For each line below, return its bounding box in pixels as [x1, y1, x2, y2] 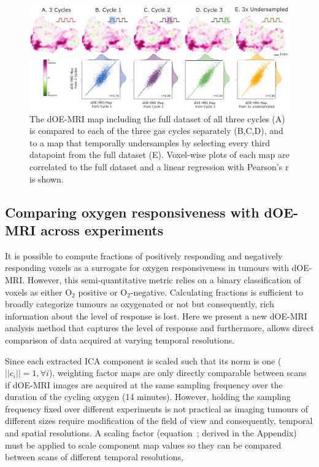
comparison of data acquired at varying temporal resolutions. [5, 333, 235, 346]
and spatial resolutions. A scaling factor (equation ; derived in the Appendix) [5, 426, 297, 439]
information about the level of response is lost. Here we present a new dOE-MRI [5, 309, 307, 322]
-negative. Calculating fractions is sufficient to [130, 285, 303, 298]
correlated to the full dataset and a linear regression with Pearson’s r [29, 160, 289, 173]
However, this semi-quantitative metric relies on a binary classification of [27, 273, 301, 286]
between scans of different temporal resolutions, [5, 450, 183, 463]
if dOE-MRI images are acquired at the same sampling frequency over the [5, 378, 283, 391]
